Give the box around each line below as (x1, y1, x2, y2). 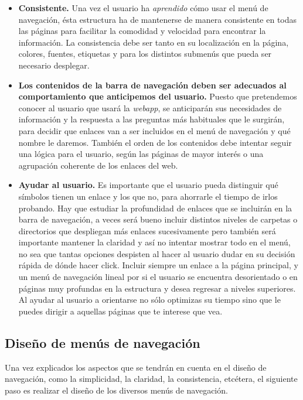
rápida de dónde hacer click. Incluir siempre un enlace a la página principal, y (18, 259, 298, 271)
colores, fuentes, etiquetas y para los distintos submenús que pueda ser (18, 47, 272, 60)
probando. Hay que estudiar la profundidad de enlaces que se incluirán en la (18, 201, 292, 214)
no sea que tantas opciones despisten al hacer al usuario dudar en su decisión (18, 247, 295, 259)
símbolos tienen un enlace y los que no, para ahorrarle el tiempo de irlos (18, 190, 278, 202)
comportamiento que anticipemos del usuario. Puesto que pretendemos (18, 90, 297, 102)
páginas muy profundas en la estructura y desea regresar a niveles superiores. (18, 282, 296, 294)
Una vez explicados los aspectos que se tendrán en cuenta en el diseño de (5, 361, 267, 373)
